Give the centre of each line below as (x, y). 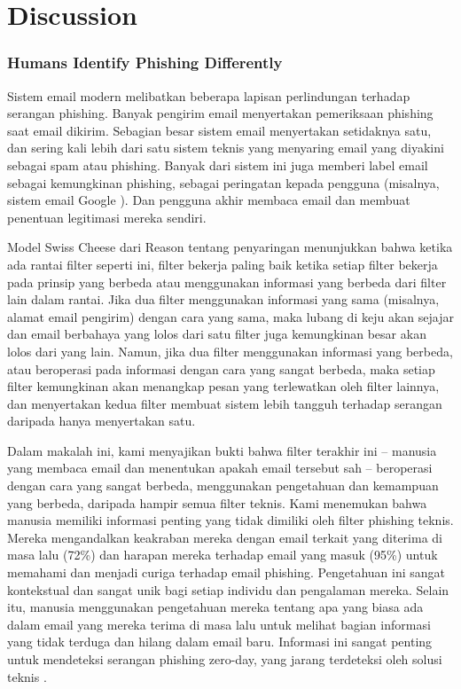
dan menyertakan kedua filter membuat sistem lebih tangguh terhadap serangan (225, 403)
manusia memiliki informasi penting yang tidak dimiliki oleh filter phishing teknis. (230, 520)
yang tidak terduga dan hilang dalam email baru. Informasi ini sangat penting (220, 642)
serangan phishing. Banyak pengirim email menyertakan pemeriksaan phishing (220, 113)
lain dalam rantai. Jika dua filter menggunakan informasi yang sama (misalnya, (223, 299)
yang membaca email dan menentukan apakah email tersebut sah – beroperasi (220, 468)
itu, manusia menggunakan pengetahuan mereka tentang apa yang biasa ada (215, 607)
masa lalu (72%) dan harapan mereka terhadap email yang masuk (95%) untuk (223, 555)
